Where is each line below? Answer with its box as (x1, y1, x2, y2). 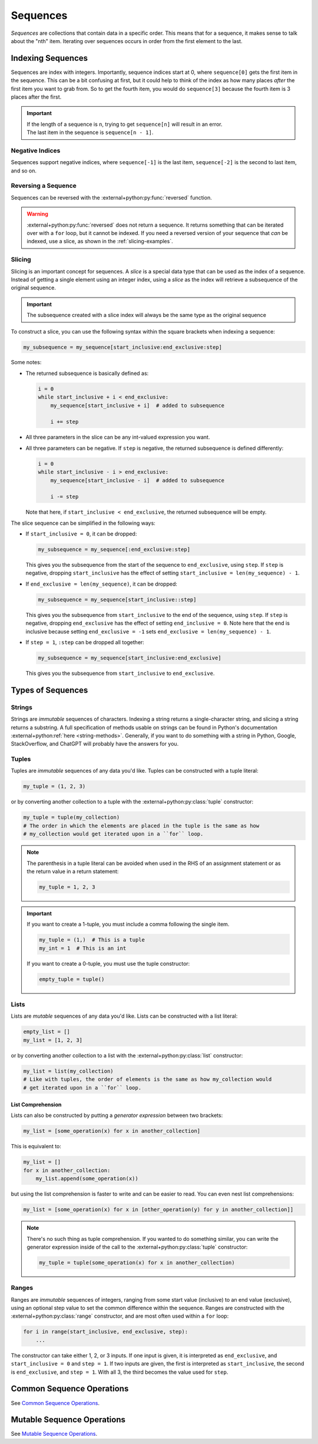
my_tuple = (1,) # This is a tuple (39, 936, 145, 943)
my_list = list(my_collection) (23, 1067, 114, 1074)
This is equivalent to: (11, 1143, 62, 1150)
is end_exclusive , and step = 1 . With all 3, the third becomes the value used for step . (11, 1368, 228, 1376)
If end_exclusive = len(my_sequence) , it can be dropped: (25, 580, 178, 587)
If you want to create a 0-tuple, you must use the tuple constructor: (26, 960, 190, 967)
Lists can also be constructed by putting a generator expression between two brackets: (11, 1112, 223, 1119)
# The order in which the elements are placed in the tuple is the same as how (23, 822, 260, 829)
